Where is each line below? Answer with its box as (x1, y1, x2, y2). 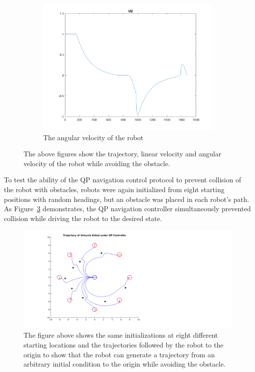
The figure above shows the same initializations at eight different (24, 330, 218, 340)
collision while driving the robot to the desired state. (4, 213, 162, 223)
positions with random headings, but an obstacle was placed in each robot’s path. (4, 194, 249, 204)
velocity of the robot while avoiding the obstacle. (24, 158, 170, 168)
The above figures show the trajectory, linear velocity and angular (24, 149, 222, 159)
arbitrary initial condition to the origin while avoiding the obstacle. (24, 359, 226, 369)
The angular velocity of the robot (43, 132, 144, 142)
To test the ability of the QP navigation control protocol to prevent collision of (4, 174, 241, 185)
